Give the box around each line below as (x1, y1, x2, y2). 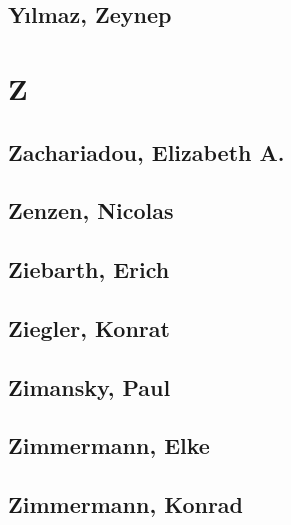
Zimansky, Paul (8, 371, 171, 402)
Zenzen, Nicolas (8, 195, 174, 226)
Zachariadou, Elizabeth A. (8, 136, 285, 167)
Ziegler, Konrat (8, 312, 170, 343)
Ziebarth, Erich (8, 254, 170, 285)
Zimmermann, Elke (8, 430, 210, 461)
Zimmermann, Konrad (8, 489, 244, 520)
